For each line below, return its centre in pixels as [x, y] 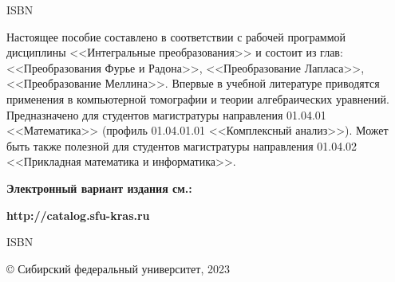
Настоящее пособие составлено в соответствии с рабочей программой [176, 36]
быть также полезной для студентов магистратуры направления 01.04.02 [182, 145]
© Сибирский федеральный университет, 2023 [118, 268]
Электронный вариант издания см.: [99, 188]
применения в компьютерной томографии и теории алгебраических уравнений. [198, 98]
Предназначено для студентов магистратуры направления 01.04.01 [166, 114]
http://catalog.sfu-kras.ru [78, 215]
